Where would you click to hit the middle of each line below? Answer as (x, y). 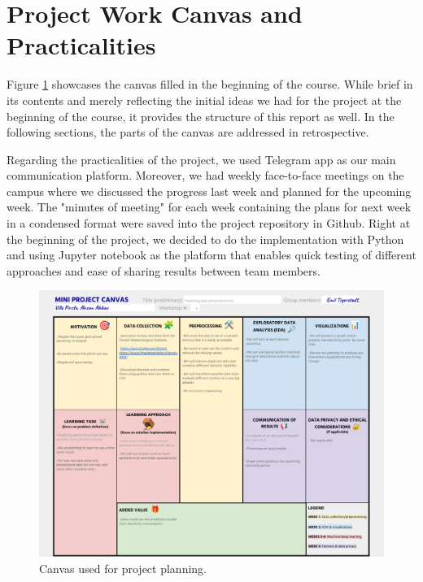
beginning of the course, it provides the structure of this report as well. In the (201, 116)
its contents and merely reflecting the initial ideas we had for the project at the (204, 100)
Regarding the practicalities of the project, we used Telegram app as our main (201, 159)
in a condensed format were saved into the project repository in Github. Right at (209, 223)
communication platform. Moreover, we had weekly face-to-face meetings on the (205, 175)
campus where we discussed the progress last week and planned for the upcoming (209, 191)
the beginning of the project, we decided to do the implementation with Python (205, 239)
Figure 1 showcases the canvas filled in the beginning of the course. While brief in (210, 84)
